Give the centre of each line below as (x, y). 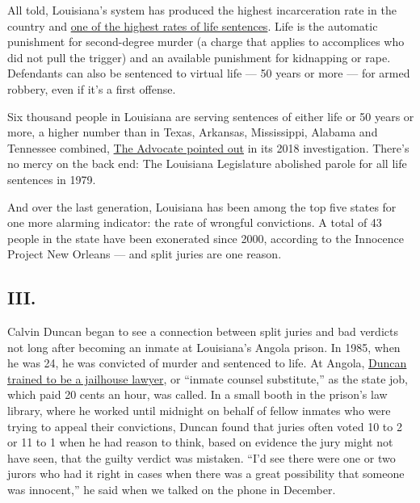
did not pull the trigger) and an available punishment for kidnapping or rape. (199, 57)
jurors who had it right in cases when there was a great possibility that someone (206, 474)
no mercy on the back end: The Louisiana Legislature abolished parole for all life (207, 163)
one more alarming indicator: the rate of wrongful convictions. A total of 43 (195, 222)
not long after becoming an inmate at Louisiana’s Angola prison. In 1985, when (204, 347)
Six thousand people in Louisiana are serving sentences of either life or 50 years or (211, 116)
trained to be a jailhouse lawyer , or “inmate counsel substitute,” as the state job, (208, 378)
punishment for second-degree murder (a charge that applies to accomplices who (206, 42)
